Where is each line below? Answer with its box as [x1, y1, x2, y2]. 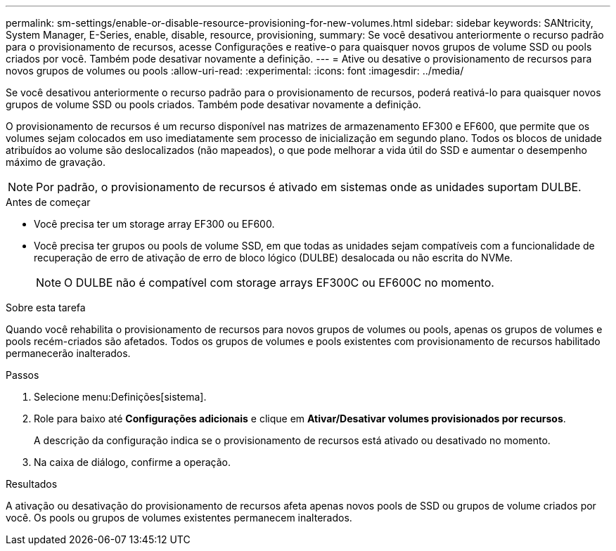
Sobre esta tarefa [6, 302, 86, 313]
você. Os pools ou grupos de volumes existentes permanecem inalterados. [6, 512, 352, 524]
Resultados [6, 478, 58, 490]
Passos [6, 369, 39, 381]
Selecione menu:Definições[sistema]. [34, 391, 207, 403]
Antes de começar [6, 196, 91, 208]
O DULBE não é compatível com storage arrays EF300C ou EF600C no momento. [64, 275, 494, 290]
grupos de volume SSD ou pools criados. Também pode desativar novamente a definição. [6, 98, 421, 110]
